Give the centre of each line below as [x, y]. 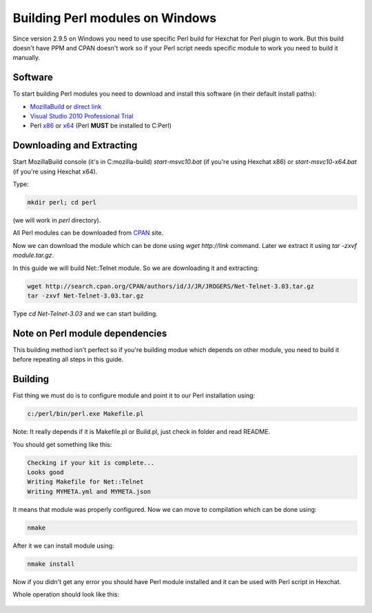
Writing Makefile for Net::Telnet [85, 482]
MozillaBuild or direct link [66, 106]
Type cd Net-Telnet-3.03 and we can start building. [85, 313]
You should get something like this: [62, 444]
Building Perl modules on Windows [115, 18]
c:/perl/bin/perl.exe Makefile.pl [85, 414]
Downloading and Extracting [75, 146]
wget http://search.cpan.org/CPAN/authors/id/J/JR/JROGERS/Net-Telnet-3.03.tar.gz [171, 286]
